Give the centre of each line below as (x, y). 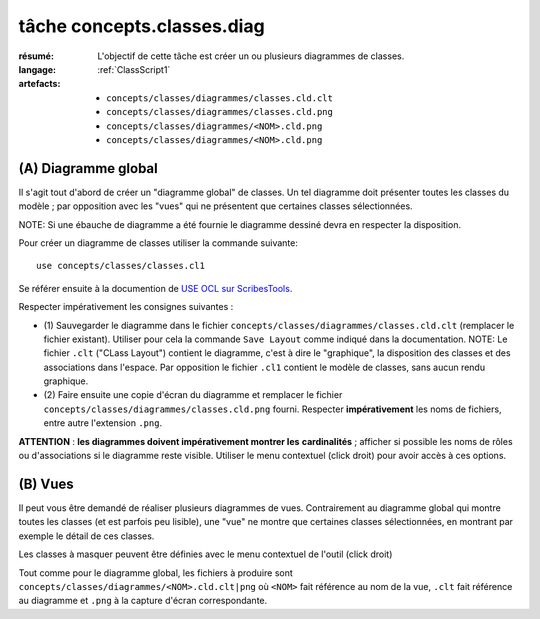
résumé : (36, 56)
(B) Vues (46, 483)
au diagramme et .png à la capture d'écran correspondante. (143, 601)
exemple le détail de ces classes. (86, 536)
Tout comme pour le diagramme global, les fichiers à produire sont (156, 572)
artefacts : (39, 84)
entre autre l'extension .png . (103, 423)
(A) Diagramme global (88, 168)
